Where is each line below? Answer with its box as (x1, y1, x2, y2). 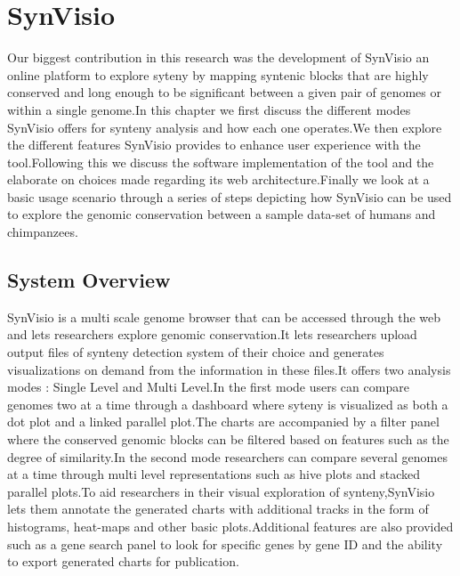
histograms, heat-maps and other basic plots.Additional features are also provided (7, 516, 454, 535)
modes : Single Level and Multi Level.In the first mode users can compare (7, 377, 409, 396)
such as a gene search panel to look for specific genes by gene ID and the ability (7, 534, 443, 553)
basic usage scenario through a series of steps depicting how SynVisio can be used (7, 187, 452, 206)
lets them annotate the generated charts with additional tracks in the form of (7, 499, 429, 518)
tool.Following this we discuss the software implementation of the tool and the (7, 152, 434, 171)
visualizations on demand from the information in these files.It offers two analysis (7, 360, 451, 378)
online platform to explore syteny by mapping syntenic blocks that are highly (7, 65, 429, 84)
